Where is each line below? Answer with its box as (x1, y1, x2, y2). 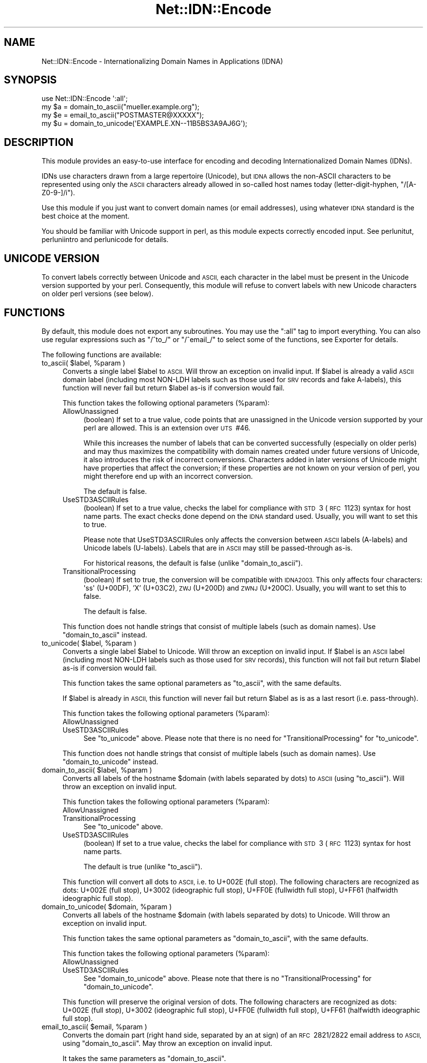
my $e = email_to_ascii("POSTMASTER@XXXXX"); (41, 111, 204, 120)
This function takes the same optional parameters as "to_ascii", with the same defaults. (62, 678, 342, 687)
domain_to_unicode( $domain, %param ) (41, 902, 172, 911)
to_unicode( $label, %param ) (41, 638, 136, 647)
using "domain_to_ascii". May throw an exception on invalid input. (62, 1039, 272, 1047)
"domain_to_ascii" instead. (62, 630, 147, 639)
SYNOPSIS (4, 74, 57, 86)
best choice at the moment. (41, 212, 130, 221)
